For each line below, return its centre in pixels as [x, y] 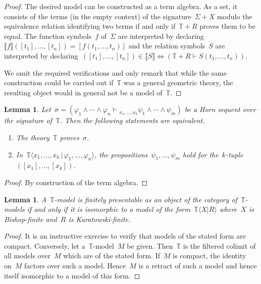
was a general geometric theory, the [178, 82]
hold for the [200, 154]
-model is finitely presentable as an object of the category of [146, 199]
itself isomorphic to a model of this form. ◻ [72, 275]
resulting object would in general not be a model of [83, 92]
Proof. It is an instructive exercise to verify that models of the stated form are [125, 236]
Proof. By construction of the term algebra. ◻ [76, 182]
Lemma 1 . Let [28, 109]
